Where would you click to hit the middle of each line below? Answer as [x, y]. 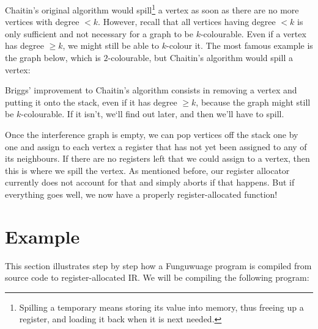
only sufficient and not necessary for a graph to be [99, 33]
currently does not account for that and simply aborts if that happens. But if [150, 182]
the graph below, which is [53, 58]
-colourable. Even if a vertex [253, 33]
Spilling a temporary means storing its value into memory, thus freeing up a [161, 307]
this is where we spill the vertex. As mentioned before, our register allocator [147, 170]
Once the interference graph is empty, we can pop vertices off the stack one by [152, 134]
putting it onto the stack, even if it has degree [91, 102]
